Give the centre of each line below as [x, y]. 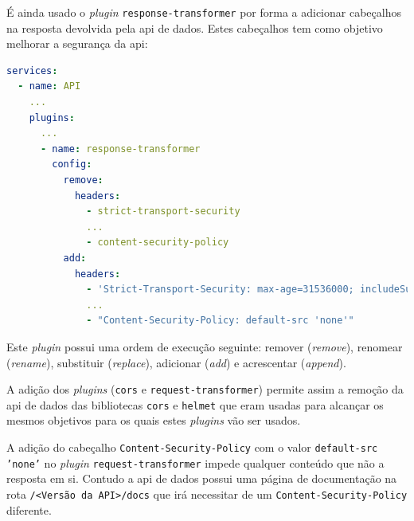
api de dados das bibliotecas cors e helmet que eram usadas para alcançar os [195, 404]
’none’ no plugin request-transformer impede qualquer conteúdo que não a [195, 462]
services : [32, 71]
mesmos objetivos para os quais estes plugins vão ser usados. [154, 420]
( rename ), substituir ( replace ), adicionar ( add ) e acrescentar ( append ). [176, 362]
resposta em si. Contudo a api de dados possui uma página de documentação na [202, 478]
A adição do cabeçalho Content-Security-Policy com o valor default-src [192, 447]
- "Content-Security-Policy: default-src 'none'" [220, 321]
